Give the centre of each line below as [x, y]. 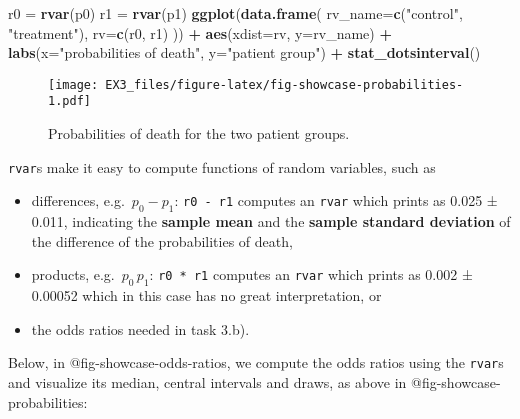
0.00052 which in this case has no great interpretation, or [206, 295]
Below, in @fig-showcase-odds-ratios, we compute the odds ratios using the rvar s [256, 362]
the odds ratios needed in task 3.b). [140, 328]
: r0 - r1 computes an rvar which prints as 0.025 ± [336, 200]
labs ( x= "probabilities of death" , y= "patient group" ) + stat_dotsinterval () [244, 52]
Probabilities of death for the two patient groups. [199, 133]
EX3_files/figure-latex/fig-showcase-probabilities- [284, 84]
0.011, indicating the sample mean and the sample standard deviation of [271, 221]
